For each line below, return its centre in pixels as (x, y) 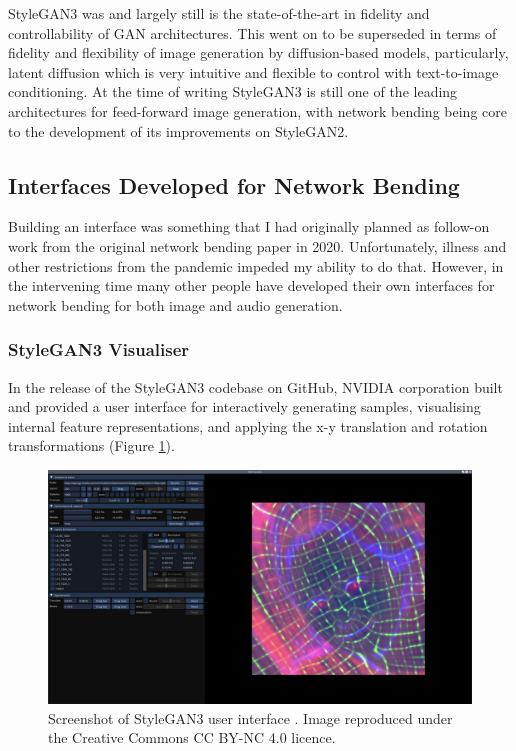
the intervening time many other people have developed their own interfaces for (251, 285)
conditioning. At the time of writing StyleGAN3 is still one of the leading (233, 91)
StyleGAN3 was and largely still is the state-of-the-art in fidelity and (219, 13)
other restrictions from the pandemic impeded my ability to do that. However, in (256, 265)
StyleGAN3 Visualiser (99, 349)
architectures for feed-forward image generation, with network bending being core (257, 110)
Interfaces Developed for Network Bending (234, 184)
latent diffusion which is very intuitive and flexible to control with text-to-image (253, 71)
